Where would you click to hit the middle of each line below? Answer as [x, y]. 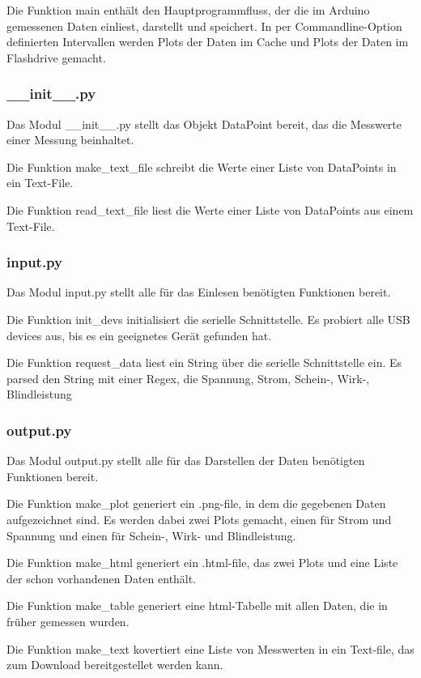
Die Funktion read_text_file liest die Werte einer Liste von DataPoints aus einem [210, 209]
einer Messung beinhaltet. [70, 140]
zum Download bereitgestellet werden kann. [115, 665]
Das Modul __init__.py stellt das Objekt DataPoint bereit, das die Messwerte [204, 124]
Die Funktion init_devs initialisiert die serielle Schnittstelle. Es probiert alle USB [208, 319]
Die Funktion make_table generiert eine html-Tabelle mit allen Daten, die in [197, 606]
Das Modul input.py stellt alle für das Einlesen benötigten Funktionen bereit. [199, 292]
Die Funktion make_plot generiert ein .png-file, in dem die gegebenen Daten [196, 503]
